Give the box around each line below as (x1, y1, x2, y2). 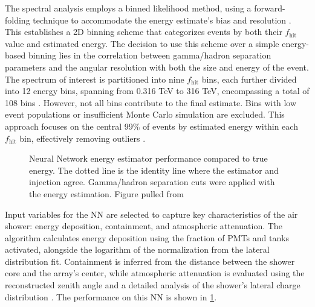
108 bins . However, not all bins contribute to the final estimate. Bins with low (5, 96, 297, 109)
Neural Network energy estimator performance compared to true (29, 152, 268, 165)
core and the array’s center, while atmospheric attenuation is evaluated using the (5, 267, 305, 279)
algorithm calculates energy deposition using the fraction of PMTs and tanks (5, 231, 290, 244)
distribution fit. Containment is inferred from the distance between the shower (5, 255, 295, 267)
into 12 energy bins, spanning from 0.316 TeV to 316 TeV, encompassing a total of (5, 84, 310, 97)
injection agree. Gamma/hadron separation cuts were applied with (29, 176, 275, 188)
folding (5, 13, 30, 26)
